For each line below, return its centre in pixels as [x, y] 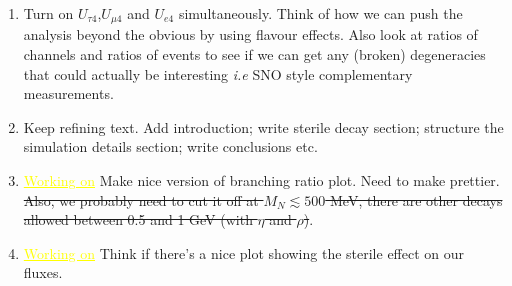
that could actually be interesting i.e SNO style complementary [218, 73]
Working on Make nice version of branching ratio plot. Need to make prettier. [261, 180]
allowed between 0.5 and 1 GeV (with [138, 219]
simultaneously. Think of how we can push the [320, 13]
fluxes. [43, 272]
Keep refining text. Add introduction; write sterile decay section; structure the [263, 126]
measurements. [68, 93]
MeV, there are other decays [416, 199]
